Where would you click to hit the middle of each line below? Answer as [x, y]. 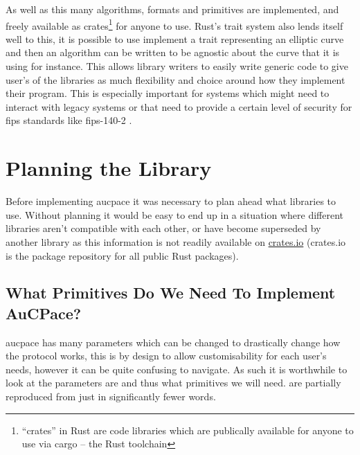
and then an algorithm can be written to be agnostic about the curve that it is [173, 52]
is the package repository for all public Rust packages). [122, 255]
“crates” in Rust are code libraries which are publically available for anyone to [188, 430]
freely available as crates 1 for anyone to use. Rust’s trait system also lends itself [174, 24]
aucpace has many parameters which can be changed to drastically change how [173, 342]
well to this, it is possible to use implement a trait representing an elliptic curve [175, 38]
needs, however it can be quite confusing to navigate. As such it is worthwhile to [177, 369]
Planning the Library [109, 168]
